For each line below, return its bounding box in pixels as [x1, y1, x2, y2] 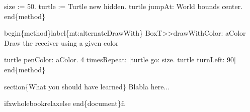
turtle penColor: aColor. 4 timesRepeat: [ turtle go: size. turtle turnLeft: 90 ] [4, 54, 236, 65]
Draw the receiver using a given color [4, 37, 119, 48]
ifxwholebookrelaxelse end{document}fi [4, 98, 125, 108]
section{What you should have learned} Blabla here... [4, 81, 170, 91]
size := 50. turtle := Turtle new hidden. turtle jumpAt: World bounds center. [4, 1, 243, 11]
